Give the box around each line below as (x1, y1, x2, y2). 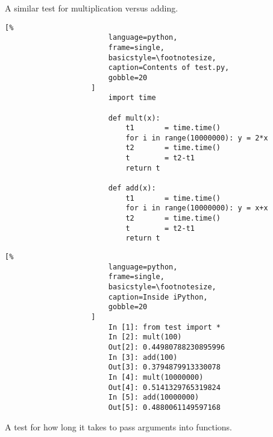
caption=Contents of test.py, (108, 63, 230, 72)
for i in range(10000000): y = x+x (125, 204, 268, 213)
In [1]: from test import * (108, 322, 221, 332)
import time (108, 93, 156, 102)
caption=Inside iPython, (108, 292, 208, 301)
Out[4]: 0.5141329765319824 (108, 383, 221, 392)
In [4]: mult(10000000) (108, 373, 204, 382)
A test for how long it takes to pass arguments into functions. (5, 420, 232, 433)
